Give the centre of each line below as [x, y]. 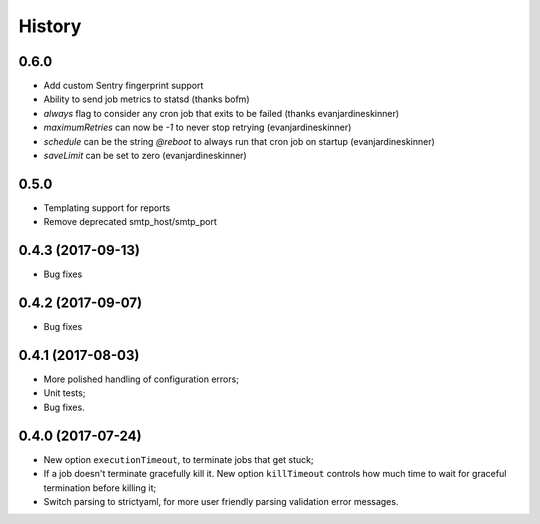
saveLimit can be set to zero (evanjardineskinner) [145, 156]
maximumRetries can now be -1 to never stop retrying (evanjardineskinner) [197, 127]
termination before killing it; [100, 487]
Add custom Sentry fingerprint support [123, 86]
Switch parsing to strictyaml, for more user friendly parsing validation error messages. [221, 501]
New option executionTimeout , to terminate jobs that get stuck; [178, 459]
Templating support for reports [107, 207]
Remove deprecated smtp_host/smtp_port [130, 222]
